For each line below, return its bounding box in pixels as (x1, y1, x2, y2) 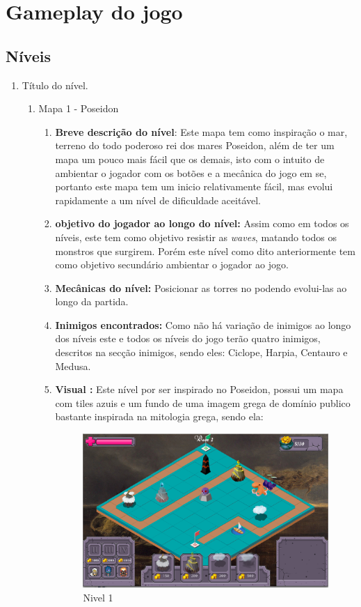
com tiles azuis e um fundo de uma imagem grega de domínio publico (55, 395, 351, 410)
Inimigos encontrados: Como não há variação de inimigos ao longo (55, 317, 351, 332)
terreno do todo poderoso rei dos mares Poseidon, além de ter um (55, 138, 335, 153)
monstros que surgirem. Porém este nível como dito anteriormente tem (55, 243, 355, 258)
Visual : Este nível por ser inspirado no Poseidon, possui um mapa (55, 382, 344, 397)
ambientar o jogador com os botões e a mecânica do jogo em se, (55, 165, 327, 180)
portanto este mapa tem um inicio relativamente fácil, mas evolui (55, 179, 333, 194)
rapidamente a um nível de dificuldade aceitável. (55, 192, 261, 207)
